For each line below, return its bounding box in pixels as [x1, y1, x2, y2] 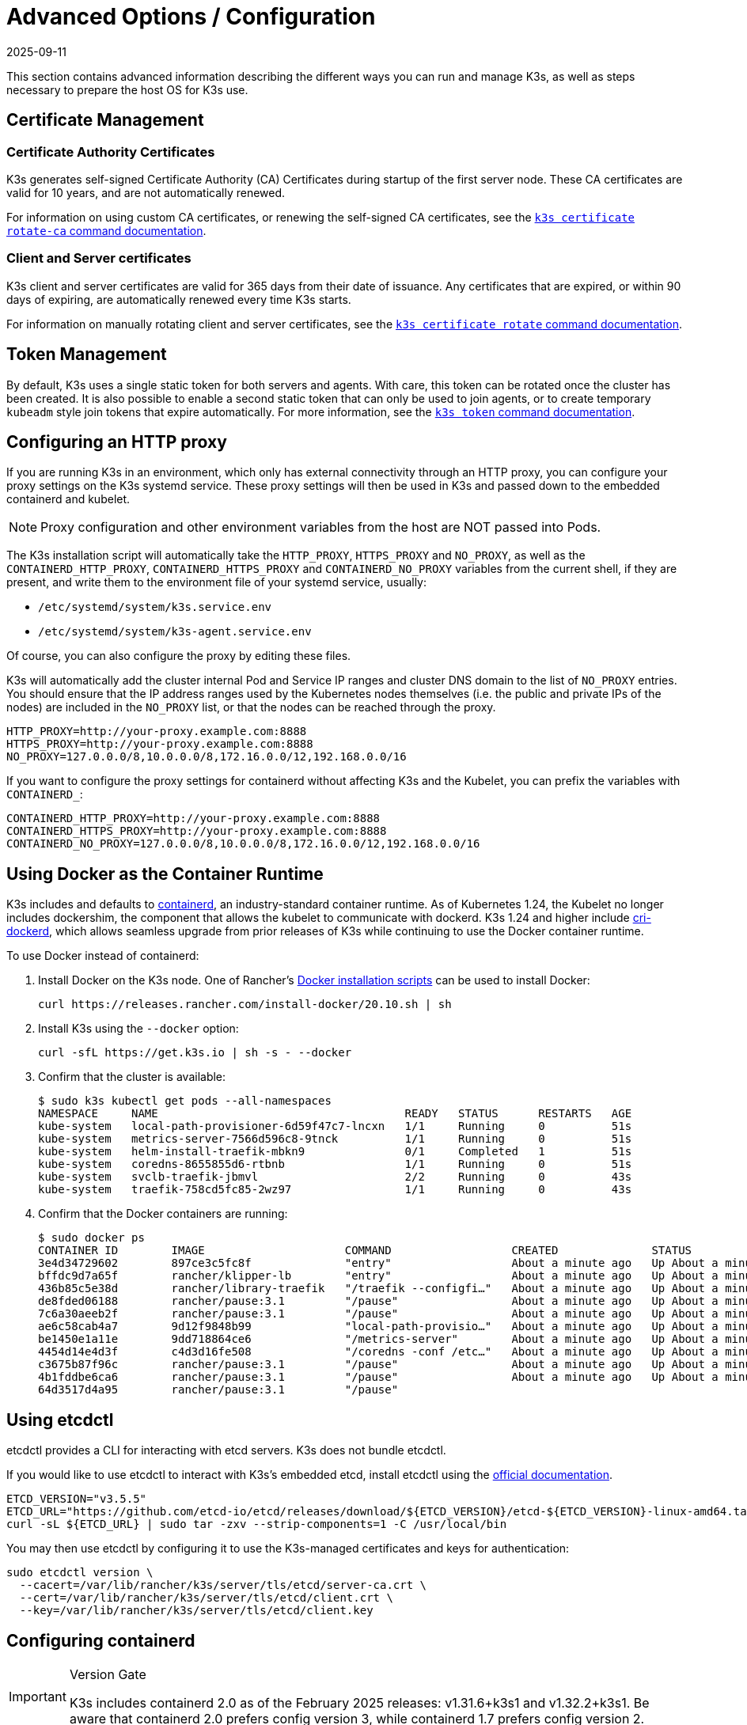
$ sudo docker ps [38, 1231, 145, 1245]
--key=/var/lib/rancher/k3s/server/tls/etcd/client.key [19, 1604, 373, 1617]
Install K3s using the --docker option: [38, 1022, 239, 1036]
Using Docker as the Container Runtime [6, 863, 324, 884]
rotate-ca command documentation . [6, 223, 207, 237]
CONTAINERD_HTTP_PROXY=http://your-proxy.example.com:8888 [6, 812, 381, 825]
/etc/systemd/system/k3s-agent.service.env [38, 625, 312, 639]
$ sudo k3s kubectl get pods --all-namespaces [38, 1094, 332, 1108]
